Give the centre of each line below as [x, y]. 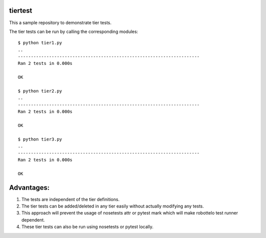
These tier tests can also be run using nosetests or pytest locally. [87, 227]
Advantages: [29, 188]
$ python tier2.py [40, 91]
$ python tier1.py [40, 43]
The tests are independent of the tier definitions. [70, 199]
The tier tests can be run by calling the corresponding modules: [74, 31]
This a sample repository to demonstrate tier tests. [60, 23]
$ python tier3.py [40, 139]
